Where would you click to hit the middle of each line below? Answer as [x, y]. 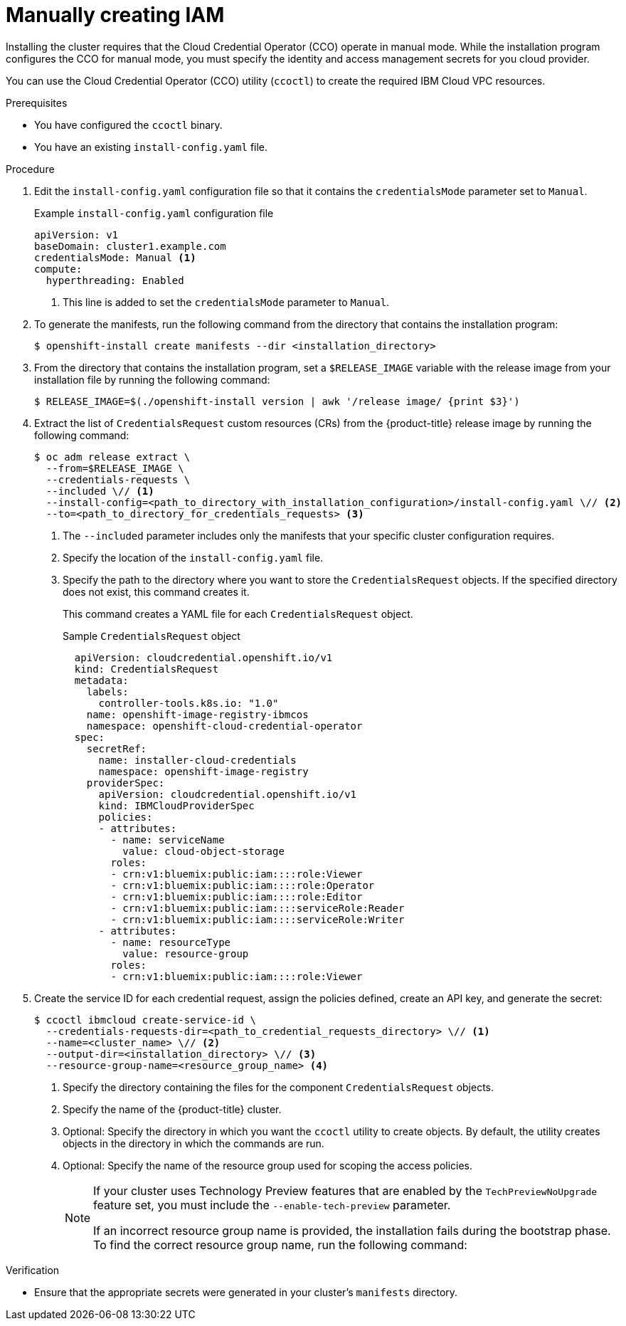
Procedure [30, 169]
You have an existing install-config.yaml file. [151, 147]
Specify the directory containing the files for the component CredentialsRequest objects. [278, 1087]
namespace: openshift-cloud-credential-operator [224, 726]
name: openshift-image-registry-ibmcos [197, 714]
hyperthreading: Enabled [115, 280]
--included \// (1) [100, 491]
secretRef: [117, 748]
